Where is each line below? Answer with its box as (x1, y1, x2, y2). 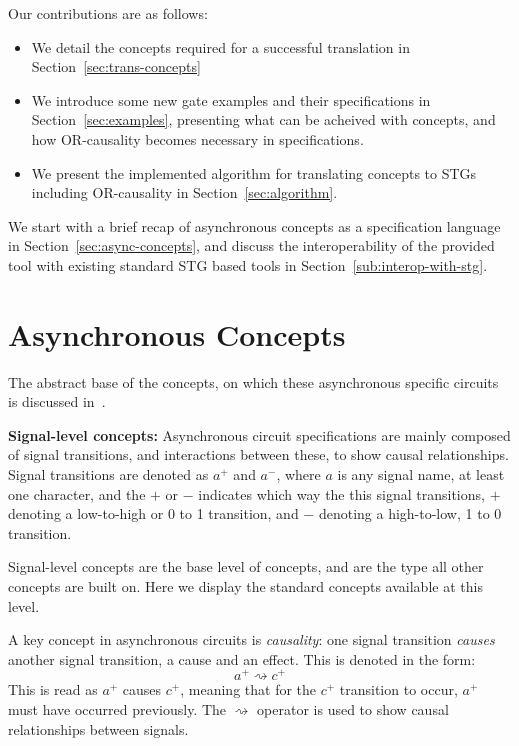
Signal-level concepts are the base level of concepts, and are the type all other (8, 556, 484, 577)
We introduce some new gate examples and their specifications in (31, 89, 431, 110)
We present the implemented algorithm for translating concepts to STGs (31, 162, 477, 183)
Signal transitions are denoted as (8, 464, 209, 485)
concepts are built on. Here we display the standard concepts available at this (8, 576, 483, 596)
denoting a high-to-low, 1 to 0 (318, 503, 502, 524)
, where (276, 464, 321, 485)
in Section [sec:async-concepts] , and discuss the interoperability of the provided (8, 235, 495, 256)
